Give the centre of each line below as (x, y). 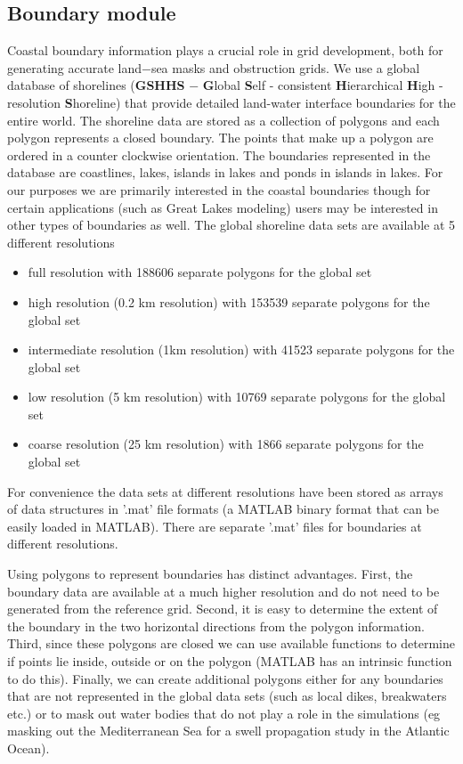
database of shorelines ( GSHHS (96, 85)
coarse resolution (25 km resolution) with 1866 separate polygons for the (226, 444)
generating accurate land (74, 67)
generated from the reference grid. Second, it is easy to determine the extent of (223, 609)
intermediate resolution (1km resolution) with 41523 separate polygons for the (241, 349)
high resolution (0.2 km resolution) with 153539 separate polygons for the (229, 301)
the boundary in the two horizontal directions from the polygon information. (216, 626)
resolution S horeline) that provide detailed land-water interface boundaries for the (231, 102)
